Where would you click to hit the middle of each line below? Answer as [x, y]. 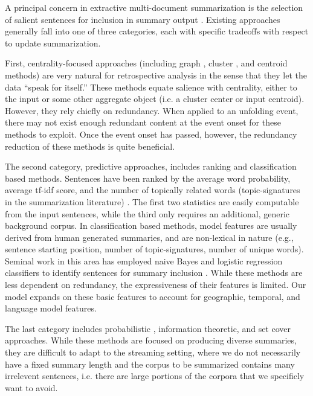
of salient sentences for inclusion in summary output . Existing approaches [143, 19]
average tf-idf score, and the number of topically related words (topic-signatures [153, 190]
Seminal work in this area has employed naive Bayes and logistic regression [144, 260]
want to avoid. [31, 387]
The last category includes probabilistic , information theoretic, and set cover [148, 328]
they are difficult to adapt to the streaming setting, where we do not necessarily [153, 352]
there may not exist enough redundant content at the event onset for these [143, 122]
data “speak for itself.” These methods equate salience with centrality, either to [151, 87]
